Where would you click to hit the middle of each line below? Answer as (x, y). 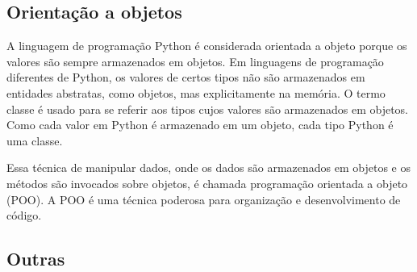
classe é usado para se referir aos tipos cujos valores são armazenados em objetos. (207, 109)
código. (24, 215)
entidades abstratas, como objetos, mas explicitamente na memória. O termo (196, 92)
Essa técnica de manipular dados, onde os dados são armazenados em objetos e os (209, 167)
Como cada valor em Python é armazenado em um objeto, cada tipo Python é (200, 125)
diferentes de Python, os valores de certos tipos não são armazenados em (186, 77)
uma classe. (35, 140)
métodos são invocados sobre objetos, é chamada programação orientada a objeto (207, 183)
